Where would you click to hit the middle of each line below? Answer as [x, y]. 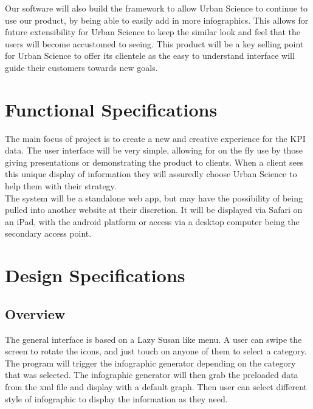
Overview [35, 313]
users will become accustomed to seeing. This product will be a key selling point [154, 43]
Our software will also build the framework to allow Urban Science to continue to [156, 8]
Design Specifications [95, 275]
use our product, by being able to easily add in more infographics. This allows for [157, 20]
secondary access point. [48, 233]
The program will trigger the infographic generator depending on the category [150, 363]
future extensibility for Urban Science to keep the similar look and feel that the [153, 32]
